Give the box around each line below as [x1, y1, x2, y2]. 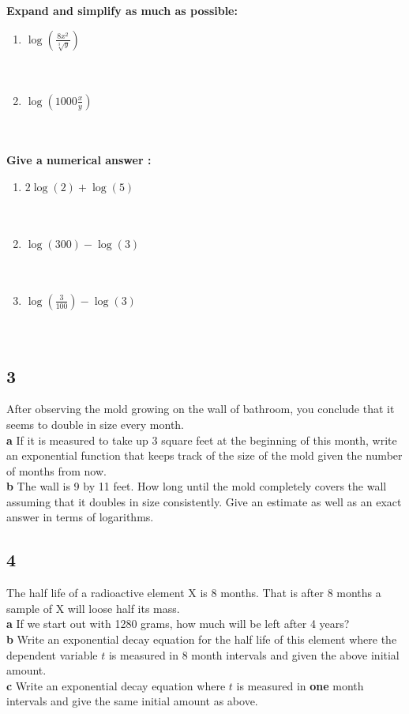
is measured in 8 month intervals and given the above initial [108, 646, 400, 663]
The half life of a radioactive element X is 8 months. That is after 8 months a [6, 584, 381, 601]
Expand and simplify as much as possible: [6, 2, 238, 18]
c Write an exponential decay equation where [6, 677, 226, 693]
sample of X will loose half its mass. [6, 599, 180, 616]
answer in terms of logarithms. [6, 509, 154, 525]
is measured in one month [236, 677, 364, 693]
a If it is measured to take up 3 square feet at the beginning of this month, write [6, 431, 397, 448]
